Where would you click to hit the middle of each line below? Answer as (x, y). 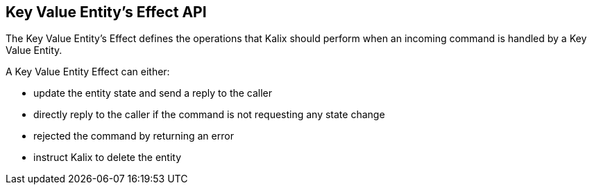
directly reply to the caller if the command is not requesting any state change (209, 115)
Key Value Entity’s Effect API (106, 12)
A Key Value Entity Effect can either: (88, 72)
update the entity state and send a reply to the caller (153, 93)
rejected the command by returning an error (134, 136)
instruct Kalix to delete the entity (108, 158)
